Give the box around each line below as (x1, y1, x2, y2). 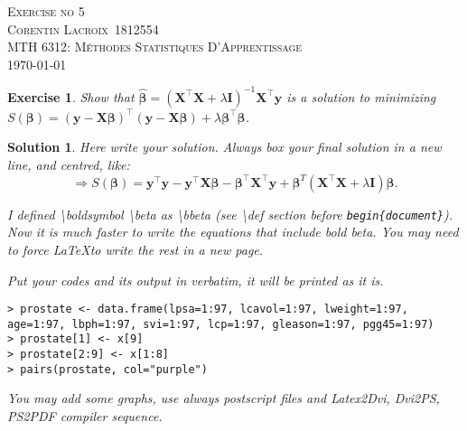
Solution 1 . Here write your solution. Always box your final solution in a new (7, 137, 442, 156)
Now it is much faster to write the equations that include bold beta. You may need (7, 222, 459, 241)
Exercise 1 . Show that (7, 87, 135, 106)
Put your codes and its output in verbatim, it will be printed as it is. (7, 270, 384, 289)
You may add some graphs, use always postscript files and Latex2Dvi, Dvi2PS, (7, 389, 440, 408)
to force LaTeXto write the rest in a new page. (7, 239, 264, 258)
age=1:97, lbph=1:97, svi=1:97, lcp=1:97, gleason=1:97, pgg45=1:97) (7, 317, 434, 331)
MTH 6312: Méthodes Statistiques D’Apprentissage (7, 37, 303, 56)
